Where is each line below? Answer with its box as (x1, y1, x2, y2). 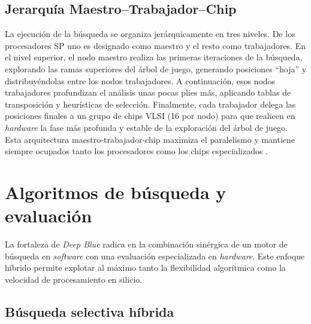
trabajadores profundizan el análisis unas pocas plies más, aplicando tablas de (5, 86, 291, 99)
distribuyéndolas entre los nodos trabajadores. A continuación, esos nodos (5, 74, 276, 87)
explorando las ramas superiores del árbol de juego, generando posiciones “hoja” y (5, 62, 307, 75)
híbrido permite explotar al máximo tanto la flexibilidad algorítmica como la (5, 261, 286, 274)
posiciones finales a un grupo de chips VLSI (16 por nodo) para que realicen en (5, 109, 295, 122)
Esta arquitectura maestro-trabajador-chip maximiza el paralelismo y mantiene (5, 133, 295, 145)
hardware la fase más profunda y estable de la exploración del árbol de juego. (5, 121, 288, 133)
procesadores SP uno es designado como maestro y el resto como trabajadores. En (5, 39, 306, 51)
